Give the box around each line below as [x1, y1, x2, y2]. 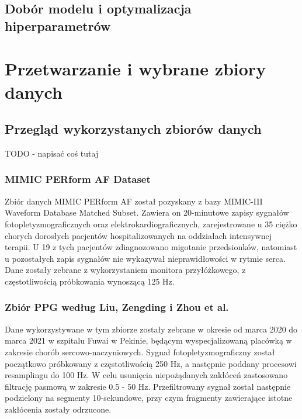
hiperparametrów [5, 16, 111, 34]
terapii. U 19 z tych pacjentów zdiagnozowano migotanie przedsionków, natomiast [5, 241, 297, 253]
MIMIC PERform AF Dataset [5, 172, 151, 186]
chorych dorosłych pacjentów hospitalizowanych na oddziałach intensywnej [5, 229, 272, 241]
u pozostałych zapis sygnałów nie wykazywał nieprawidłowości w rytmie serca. [5, 252, 286, 264]
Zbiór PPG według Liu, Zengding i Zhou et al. [5, 300, 229, 314]
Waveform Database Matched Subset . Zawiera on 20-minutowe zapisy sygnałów [5, 206, 289, 219]
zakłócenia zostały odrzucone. [5, 403, 112, 415]
